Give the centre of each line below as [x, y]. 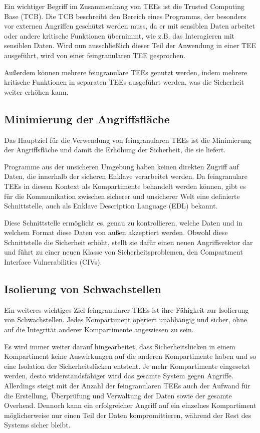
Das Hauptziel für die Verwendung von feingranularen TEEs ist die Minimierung [128, 140]
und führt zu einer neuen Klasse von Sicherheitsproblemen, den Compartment [123, 252]
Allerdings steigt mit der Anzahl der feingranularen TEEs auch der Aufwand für [127, 386]
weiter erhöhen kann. [36, 91]
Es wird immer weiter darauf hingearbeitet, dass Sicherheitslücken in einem [120, 346]
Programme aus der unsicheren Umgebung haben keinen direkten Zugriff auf [121, 166]
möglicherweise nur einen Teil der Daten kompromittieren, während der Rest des [128, 415]
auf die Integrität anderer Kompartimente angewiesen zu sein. [99, 330]
